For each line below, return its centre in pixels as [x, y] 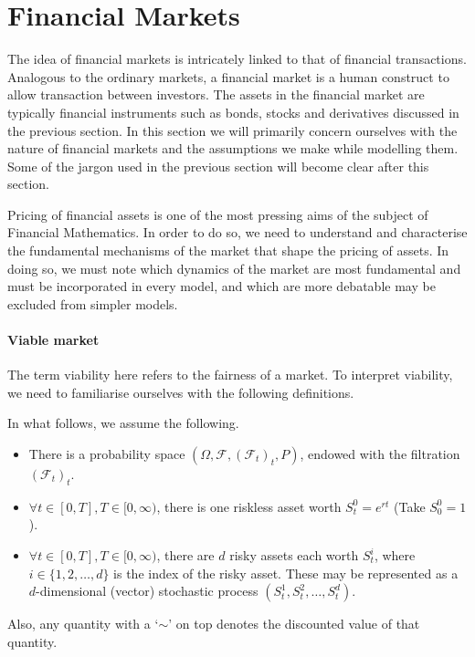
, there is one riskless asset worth [249, 506]
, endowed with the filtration [380, 454]
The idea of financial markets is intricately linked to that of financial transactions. [237, 59]
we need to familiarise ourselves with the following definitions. [181, 392]
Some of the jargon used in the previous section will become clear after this [218, 166]
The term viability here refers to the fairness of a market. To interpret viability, [230, 375]
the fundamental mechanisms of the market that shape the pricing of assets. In [228, 250]
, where [395, 555]
